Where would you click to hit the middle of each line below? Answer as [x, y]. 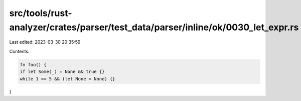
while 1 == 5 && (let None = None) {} [67, 79]
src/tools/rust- [41, 13]
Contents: [19, 51]
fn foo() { [33, 65]
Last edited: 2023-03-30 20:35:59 [45, 42]
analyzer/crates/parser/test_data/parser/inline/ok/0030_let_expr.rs [154, 27]
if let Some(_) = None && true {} [62, 72]
